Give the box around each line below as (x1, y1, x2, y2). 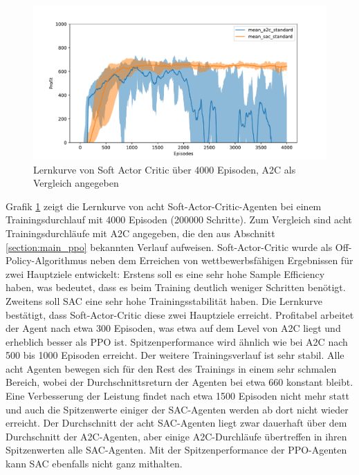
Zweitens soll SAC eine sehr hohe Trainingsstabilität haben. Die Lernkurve (6, 293, 322, 308)
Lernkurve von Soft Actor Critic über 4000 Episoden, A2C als (33, 162, 296, 176)
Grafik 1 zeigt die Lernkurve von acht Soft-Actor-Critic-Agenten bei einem (6, 198, 322, 213)
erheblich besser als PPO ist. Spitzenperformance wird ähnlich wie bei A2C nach (6, 334, 348, 348)
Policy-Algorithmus (6, 253, 87, 268)
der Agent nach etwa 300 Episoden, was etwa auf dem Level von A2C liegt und (6, 321, 341, 335)
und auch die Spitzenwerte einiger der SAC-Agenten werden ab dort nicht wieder (6, 402, 349, 416)
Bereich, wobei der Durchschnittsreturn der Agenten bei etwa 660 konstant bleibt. (6, 375, 353, 389)
